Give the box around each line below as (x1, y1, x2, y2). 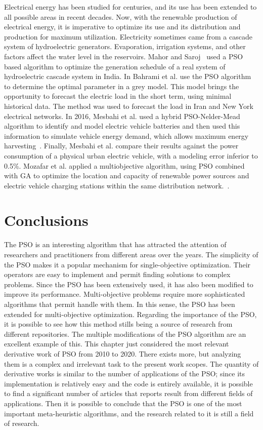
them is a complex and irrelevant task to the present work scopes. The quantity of (4, 358, 259, 369)
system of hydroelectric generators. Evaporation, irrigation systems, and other (4, 41, 246, 52)
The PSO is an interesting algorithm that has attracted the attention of (4, 239, 227, 250)
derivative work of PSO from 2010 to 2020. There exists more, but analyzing (4, 348, 241, 359)
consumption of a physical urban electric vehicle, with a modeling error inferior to (4, 150, 258, 161)
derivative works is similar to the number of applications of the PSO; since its (4, 368, 245, 379)
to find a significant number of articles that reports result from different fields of (4, 388, 253, 399)
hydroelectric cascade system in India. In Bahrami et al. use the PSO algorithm (4, 71, 251, 82)
